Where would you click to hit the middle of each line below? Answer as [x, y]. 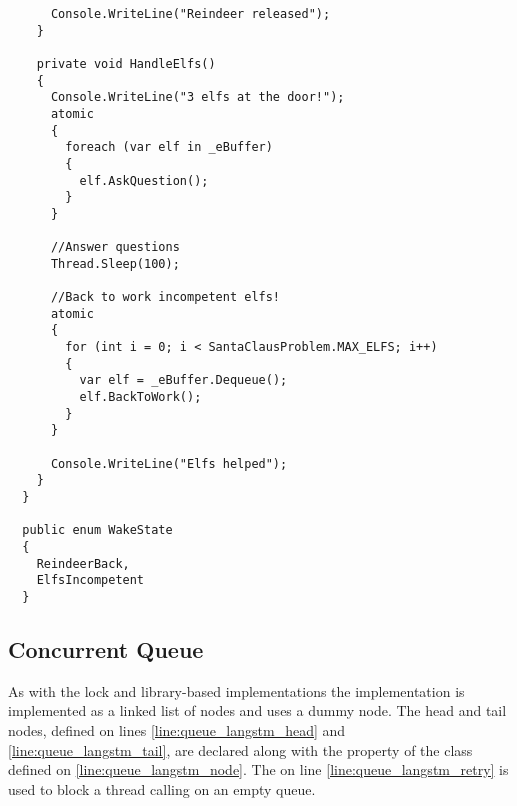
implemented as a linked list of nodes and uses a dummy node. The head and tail [257, 710]
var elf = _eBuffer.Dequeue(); [183, 380]
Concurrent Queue [106, 649]
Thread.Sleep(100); [115, 263]
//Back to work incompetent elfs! [165, 297]
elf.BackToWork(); [140, 397]
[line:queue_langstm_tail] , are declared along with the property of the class [240, 749]
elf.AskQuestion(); [144, 180]
